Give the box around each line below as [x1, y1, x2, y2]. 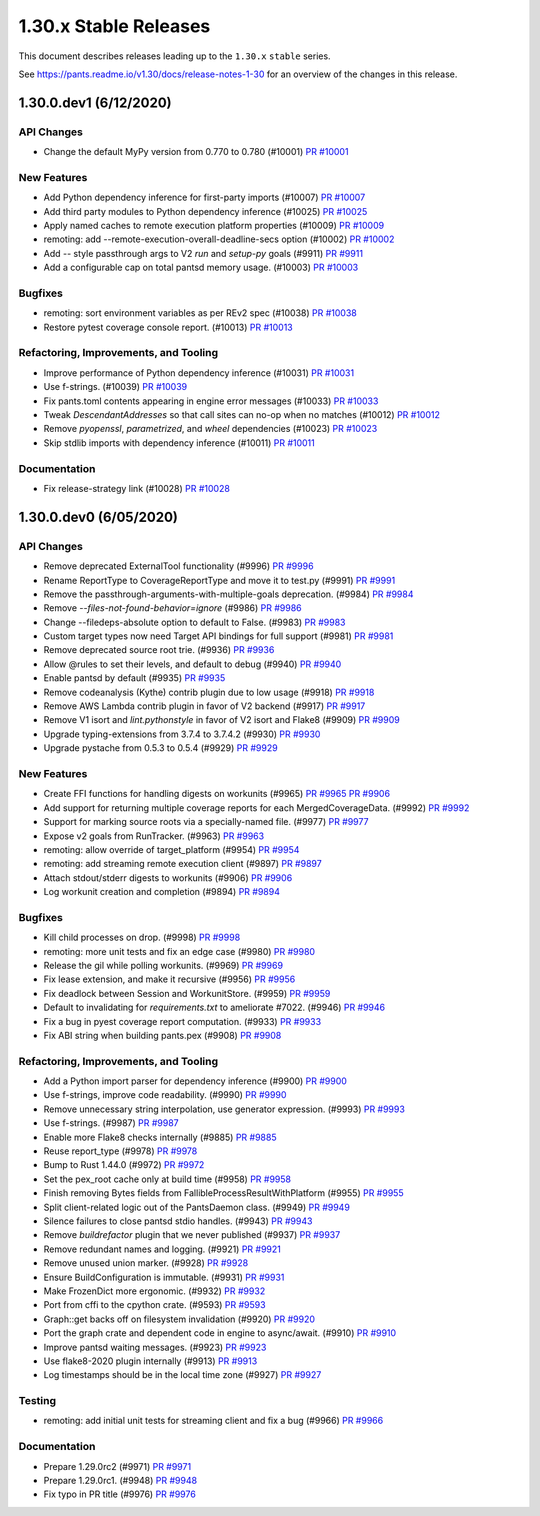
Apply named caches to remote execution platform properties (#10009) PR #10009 [43, 220, 385, 232]
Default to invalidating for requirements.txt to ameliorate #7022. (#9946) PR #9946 [43, 1001, 386, 1014]
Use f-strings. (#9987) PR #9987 [43, 1117, 179, 1129]
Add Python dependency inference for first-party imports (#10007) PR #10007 [43, 191, 366, 204]
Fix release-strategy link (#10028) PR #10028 [43, 482, 230, 494]
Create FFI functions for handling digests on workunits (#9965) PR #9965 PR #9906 [43, 788, 390, 800]
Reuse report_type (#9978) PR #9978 [43, 1145, 198, 1157]
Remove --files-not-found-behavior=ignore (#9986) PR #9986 [43, 602, 302, 614]
